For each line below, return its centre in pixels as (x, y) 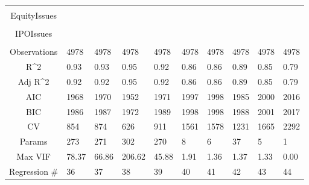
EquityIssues (33, 15)
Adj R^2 (33, 81)
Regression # (34, 171)
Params (33, 141)
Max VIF (33, 156)
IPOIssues (34, 33)
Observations (34, 52)
